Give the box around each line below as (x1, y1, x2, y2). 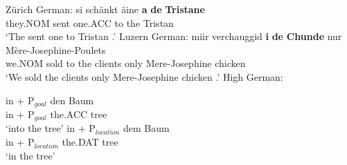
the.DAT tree (62, 135, 118, 149)
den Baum (50, 93, 94, 107)
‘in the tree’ (6, 148, 55, 162)
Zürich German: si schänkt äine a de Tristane (6, 2, 205, 16)
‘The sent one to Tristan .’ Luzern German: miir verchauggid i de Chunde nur (6, 29, 342, 43)
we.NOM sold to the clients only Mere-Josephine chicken (6, 56, 246, 70)
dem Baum (123, 121, 170, 135)
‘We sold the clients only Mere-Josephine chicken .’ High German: (6, 69, 283, 84)
